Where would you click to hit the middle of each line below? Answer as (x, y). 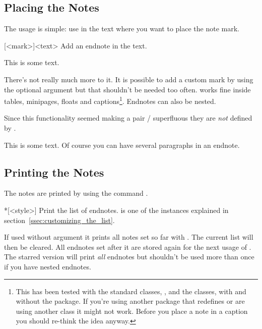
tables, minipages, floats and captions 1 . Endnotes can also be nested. (110, 100)
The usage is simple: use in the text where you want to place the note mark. (122, 29)
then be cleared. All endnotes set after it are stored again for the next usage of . (128, 246)
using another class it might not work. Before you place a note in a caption (132, 311)
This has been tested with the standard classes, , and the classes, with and (131, 291)
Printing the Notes (54, 172)
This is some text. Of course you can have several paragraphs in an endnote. (122, 145)
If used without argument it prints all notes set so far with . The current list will (129, 237)
